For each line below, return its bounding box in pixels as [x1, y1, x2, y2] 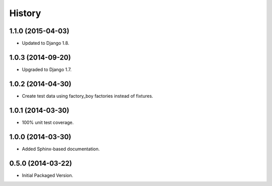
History [9, 8, 41, 19]
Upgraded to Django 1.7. [22, 66, 72, 73]
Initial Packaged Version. [22, 172, 74, 178]
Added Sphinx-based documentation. [22, 146, 100, 152]
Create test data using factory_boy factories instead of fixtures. [22, 93, 154, 99]
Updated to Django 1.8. [22, 40, 70, 46]
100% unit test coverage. [22, 119, 74, 126]
